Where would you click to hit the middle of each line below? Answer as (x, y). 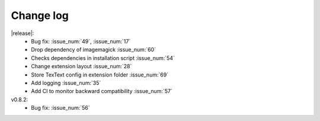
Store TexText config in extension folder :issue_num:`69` (100, 75)
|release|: (23, 33)
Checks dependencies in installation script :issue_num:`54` (103, 58)
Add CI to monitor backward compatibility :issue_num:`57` (102, 91)
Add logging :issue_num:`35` (66, 82)
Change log (40, 15)
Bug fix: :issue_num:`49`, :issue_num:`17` (81, 41)
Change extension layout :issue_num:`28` (81, 66)
